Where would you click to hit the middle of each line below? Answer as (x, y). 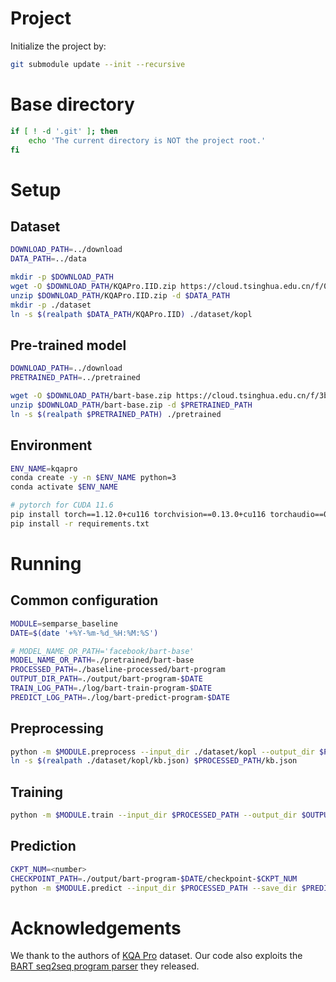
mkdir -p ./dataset (51, 305)
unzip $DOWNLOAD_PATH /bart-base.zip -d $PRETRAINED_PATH (131, 405)
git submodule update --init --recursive (98, 64)
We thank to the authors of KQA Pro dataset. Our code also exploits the (156, 956)
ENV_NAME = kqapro (44, 468)
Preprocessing (57, 728)
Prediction (43, 846)
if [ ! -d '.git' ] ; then (64, 131)
